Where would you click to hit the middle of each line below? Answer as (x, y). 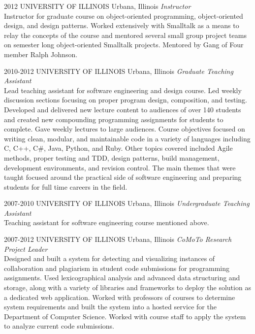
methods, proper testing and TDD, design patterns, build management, (112, 157)
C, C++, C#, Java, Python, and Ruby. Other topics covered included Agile (118, 148)
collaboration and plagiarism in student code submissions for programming (117, 268)
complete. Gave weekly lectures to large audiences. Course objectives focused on (125, 129)
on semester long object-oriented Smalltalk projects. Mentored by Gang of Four (124, 45)
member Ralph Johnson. (41, 54)
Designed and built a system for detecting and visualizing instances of (110, 258)
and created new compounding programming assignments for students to (114, 119)
